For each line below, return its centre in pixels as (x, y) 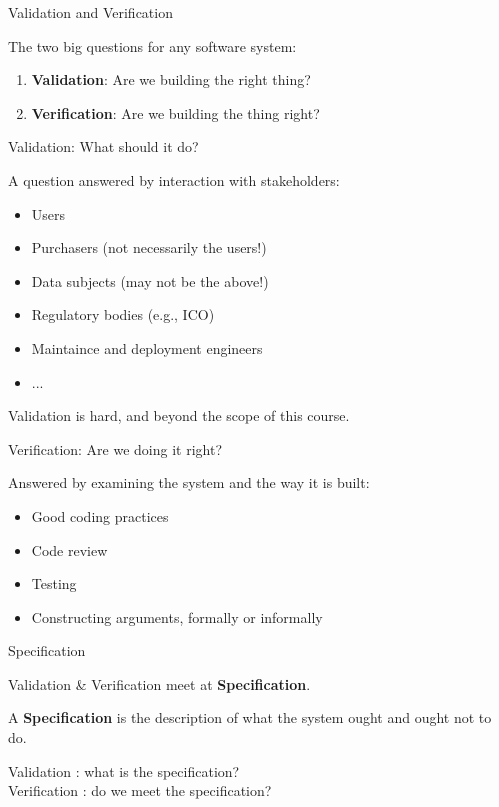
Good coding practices (100, 515)
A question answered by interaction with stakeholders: (174, 179)
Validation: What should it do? (103, 146)
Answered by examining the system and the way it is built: (189, 482)
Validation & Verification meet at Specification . (159, 683)
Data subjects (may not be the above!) (150, 280)
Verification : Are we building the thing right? (175, 112)
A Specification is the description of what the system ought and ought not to (250, 717)
